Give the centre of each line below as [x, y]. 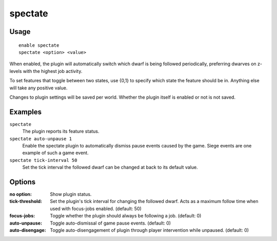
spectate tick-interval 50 [43, 160]
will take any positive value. [38, 88]
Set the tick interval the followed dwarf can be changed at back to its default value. [110, 168]
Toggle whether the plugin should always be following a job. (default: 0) [126, 216]
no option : [21, 194]
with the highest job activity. [53, 71]
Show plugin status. [71, 194]
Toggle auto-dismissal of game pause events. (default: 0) [111, 223]
